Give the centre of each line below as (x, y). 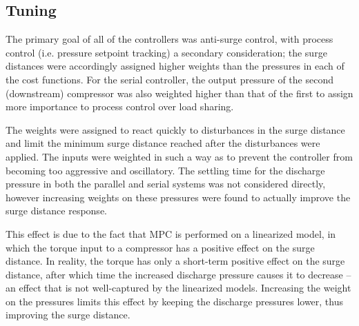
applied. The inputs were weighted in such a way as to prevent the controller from (179, 156)
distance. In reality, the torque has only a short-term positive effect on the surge (175, 261)
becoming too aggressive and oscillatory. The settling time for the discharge (165, 170)
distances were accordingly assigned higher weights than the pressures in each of (175, 66)
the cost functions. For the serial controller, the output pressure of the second (169, 79)
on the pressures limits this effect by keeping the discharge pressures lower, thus (174, 301)
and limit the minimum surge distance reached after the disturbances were (163, 143)
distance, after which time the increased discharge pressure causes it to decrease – (178, 274)
